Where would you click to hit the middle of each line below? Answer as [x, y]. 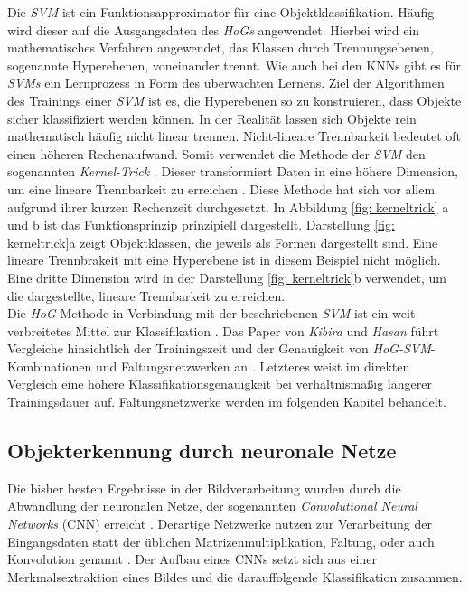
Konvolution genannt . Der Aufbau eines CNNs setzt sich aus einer [192, 559]
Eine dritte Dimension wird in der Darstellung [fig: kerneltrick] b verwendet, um [227, 277]
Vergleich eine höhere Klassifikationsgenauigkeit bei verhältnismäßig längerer [220, 384]
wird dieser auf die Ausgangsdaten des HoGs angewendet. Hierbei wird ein [214, 29]
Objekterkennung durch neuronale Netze [202, 451]
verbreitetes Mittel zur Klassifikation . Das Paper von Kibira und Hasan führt [223, 330]
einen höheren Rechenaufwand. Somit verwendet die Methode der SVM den [216, 153]
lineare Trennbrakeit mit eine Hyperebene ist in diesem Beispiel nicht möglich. [224, 260]
